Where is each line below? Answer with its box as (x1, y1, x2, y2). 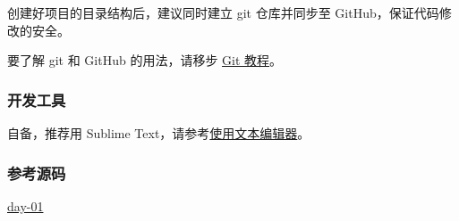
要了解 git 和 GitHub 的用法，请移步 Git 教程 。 (7, 51, 283, 70)
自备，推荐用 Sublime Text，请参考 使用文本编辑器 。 (7, 124, 310, 142)
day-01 (7, 196, 44, 215)
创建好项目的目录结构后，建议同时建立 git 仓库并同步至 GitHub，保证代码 (7, 4, 439, 21)
